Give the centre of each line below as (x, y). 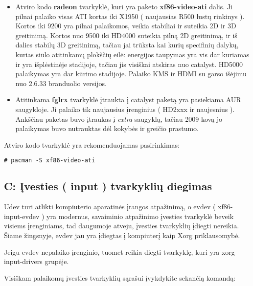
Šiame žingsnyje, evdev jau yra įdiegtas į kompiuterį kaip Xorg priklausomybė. (122, 235)
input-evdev (22, 216)
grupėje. (57, 261)
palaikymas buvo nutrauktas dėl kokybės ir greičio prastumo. (107, 128)
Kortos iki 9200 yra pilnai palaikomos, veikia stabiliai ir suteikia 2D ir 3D (126, 26)
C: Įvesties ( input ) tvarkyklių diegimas (108, 186)
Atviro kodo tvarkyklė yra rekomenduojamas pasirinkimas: (92, 144)
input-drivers (23, 261)
